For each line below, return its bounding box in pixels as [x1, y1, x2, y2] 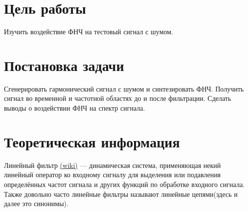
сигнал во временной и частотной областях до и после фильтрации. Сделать [4, 93, 231, 103]
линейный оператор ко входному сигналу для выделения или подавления [4, 169, 221, 180]
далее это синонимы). [4, 198, 68, 209]
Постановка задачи [4, 55, 124, 75]
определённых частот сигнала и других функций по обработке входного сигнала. [4, 179, 245, 189]
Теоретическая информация [4, 131, 180, 151]
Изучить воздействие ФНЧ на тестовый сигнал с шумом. [4, 26, 174, 37]
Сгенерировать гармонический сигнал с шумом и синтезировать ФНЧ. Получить [4, 83, 244, 94]
